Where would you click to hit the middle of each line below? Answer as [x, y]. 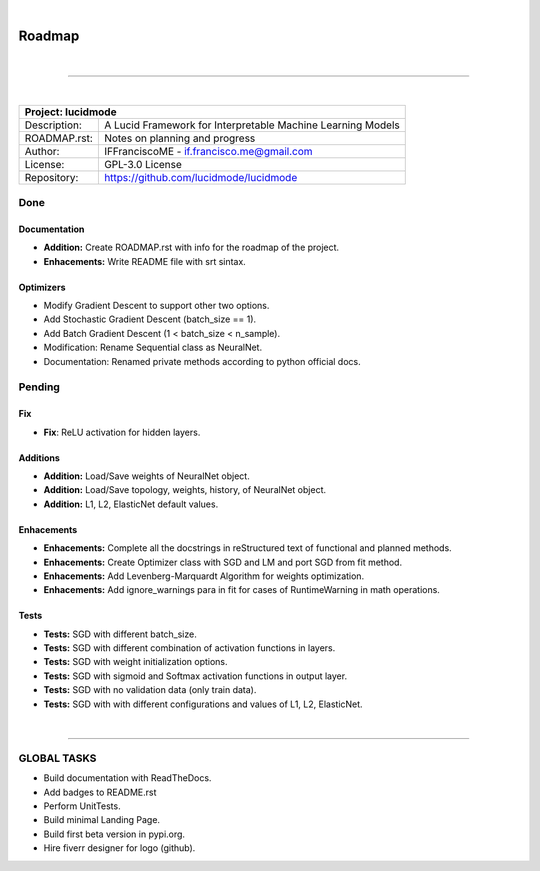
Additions [39, 457]
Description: [53, 125]
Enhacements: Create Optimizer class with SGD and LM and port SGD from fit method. [223, 562]
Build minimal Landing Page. [101, 820]
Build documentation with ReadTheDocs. [127, 778]
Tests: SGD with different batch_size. [120, 634]
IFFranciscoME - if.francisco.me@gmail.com [208, 151]
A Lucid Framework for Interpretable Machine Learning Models [251, 125]
